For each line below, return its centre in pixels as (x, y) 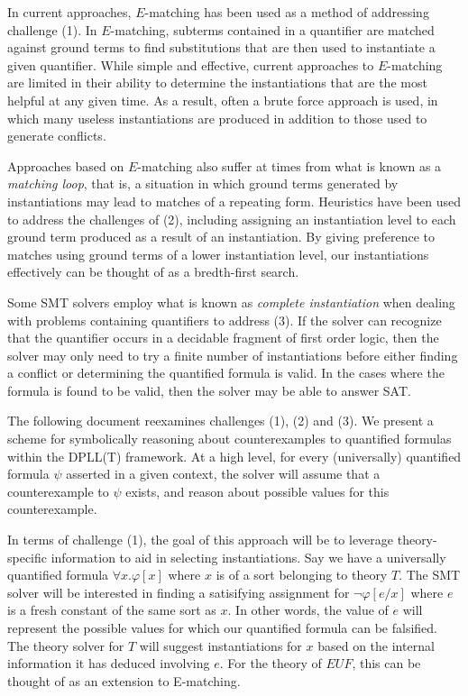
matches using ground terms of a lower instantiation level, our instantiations (218, 254)
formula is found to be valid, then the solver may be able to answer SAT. (209, 390)
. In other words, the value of (308, 610)
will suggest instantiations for (220, 645)
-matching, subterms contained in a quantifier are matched (272, 29)
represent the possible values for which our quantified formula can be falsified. (222, 627)
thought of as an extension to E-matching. (124, 680)
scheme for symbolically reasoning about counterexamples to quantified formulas (229, 439)
